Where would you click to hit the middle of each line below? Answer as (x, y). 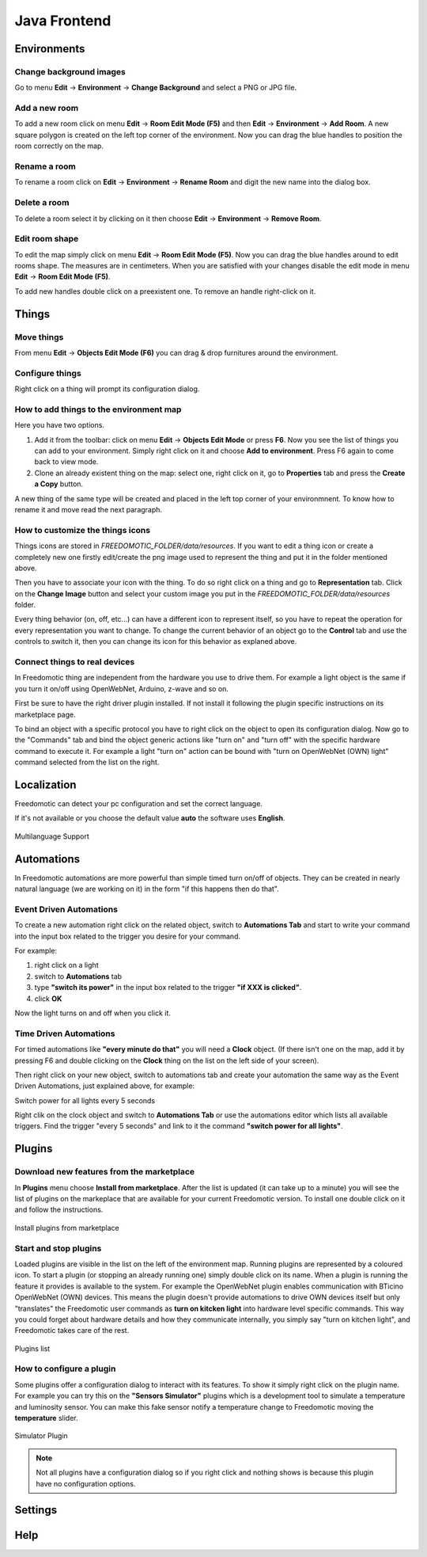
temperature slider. (46, 1418)
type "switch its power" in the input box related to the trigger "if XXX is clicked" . (168, 988)
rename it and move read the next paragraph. (88, 510)
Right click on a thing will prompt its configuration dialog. (107, 389)
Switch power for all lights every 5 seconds (85, 1100)
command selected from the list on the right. (87, 762)
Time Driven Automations (65, 1034)
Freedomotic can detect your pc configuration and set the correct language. (138, 804)
